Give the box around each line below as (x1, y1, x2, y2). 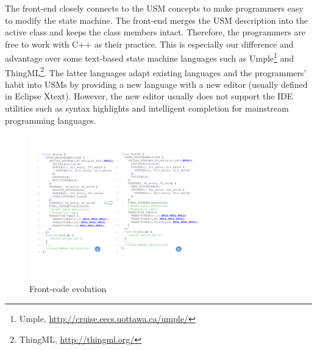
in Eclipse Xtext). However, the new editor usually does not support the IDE (5, 90, 293, 102)
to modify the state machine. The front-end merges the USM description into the (5, 13, 308, 26)
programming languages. (5, 113, 96, 126)
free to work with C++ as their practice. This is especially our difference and (5, 37, 294, 50)
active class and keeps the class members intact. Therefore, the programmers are (5, 26, 306, 38)
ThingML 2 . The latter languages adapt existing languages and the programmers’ (5, 64, 307, 79)
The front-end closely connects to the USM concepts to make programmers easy (5, 2, 304, 14)
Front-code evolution (29, 282, 107, 295)
